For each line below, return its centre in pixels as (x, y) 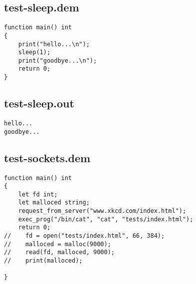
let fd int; (38, 194)
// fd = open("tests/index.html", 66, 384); (85, 236)
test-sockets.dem (47, 157)
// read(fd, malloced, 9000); (59, 252)
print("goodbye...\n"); (58, 60)
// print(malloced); (43, 261)
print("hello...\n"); (54, 44)
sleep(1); (34, 52)
